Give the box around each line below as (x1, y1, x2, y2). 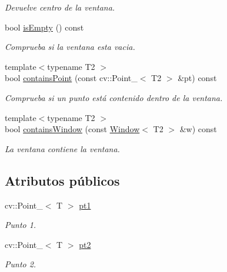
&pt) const (178, 72, 217, 84)
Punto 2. (5, 258, 36, 270)
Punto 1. (5, 219, 36, 231)
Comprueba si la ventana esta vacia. (5, 41, 135, 53)
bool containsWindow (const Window (5, 123, 140, 135)
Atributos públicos (5, 171, 120, 189)
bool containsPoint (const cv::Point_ (5, 72, 138, 84)
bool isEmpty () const (5, 21, 84, 33)
